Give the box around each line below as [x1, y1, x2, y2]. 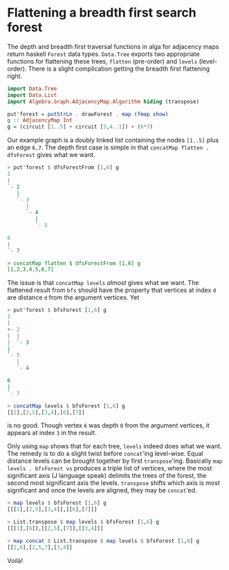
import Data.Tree [7, 85, 57, 92]
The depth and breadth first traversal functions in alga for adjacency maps [7, 42, 219, 50]
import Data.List [7, 91, 57, 98]
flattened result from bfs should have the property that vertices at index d [7, 286, 217, 295]
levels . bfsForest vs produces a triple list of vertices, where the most [7, 464, 212, 472]
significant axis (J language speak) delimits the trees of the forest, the [7, 472, 207, 480]
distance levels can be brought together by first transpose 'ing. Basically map [7, 457, 223, 465]
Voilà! [7, 556, 24, 564]
